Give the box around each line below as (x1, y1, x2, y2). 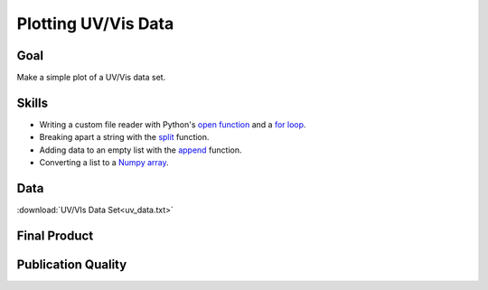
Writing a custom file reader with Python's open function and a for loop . (39, 118, 306, 130)
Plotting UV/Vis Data (16, 14, 174, 33)
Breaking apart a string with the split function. (39, 132, 210, 143)
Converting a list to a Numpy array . (39, 157, 169, 168)
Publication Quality (16, 257, 127, 272)
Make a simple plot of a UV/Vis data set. (16, 72, 166, 83)
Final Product (16, 228, 94, 243)
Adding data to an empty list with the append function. (39, 145, 243, 155)
